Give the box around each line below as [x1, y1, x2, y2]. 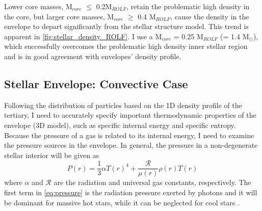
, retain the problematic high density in [126, 1, 250, 11]
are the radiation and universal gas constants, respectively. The [54, 177, 251, 188]
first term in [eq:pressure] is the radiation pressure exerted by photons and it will [4, 187, 257, 197]
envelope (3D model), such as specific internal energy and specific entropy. [4, 119, 236, 130]
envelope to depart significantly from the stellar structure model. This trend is [4, 21, 249, 32]
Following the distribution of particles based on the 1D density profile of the [4, 99, 242, 110]
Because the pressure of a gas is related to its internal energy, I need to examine [4, 129, 254, 140]
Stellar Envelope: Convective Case [4, 75, 188, 91]
